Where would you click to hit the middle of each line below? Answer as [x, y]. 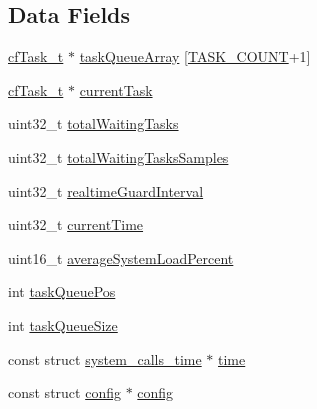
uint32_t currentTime [76, 224]
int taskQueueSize [63, 324]
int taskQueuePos [62, 291]
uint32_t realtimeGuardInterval [106, 190]
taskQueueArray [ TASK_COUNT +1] [195, 56]
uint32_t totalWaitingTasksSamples [118, 156]
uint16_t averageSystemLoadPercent [121, 257]
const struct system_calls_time [105, 358]
